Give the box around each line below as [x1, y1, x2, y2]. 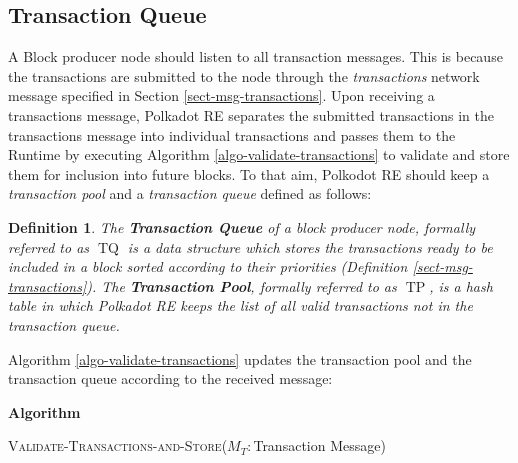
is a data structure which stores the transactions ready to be [127, 236, 493, 257]
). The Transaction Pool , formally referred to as [86, 275, 397, 296]
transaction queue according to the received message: [8, 368, 333, 389]
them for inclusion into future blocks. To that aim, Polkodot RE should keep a [8, 163, 490, 184]
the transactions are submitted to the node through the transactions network [8, 65, 480, 86]
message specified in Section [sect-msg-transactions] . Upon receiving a [8, 85, 435, 106]
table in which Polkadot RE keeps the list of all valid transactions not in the [8, 295, 473, 316]
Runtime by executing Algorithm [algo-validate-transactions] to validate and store [8, 144, 510, 165]
